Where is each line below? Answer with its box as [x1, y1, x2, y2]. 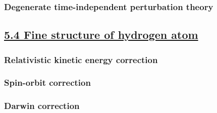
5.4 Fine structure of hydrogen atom [4, 27, 198, 42]
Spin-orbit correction [4, 76, 91, 89]
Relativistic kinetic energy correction [4, 53, 158, 66]
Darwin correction [4, 99, 80, 112]
